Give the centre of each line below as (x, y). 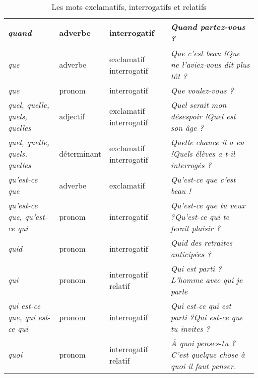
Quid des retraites (202, 242)
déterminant (80, 153)
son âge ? (187, 128)
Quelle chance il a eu (207, 142)
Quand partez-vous (208, 27)
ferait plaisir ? (195, 228)
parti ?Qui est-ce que (207, 317)
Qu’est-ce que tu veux (208, 205)
